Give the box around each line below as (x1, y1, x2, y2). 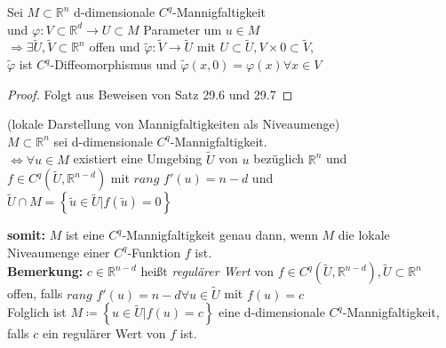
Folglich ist (7, 303, 67, 321)
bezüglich (253, 149, 305, 168)
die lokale (338, 225, 390, 244)
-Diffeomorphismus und (50, 55, 177, 73)
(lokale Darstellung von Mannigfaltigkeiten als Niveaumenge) (7, 115, 340, 133)
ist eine (65, 225, 105, 244)
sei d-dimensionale (53, 131, 153, 150)
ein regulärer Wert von (42, 324, 166, 343)
